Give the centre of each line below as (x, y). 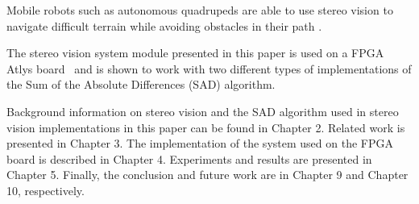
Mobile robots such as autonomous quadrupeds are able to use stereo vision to (200, 10)
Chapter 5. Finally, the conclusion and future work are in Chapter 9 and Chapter (207, 175)
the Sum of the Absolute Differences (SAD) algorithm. (141, 84)
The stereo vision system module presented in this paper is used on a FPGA (195, 53)
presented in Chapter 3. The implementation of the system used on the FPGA (200, 143)
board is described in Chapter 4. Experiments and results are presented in (189, 158)
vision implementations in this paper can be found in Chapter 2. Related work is (206, 127)
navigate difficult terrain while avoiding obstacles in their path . (164, 25)
